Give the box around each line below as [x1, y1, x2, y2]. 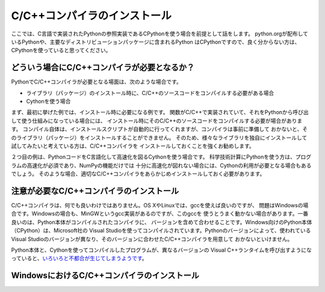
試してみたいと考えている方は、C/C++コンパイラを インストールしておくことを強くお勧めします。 [11, 142, 255, 150]
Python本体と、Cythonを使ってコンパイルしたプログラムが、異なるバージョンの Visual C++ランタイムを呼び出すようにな [11, 246, 312, 254]
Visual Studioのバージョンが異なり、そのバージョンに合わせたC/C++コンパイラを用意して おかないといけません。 [11, 235, 293, 243]
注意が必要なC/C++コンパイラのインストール [11, 186, 179, 196]
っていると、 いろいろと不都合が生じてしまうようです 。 [11, 255, 147, 262]
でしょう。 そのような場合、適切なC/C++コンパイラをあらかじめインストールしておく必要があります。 [11, 170, 265, 177]
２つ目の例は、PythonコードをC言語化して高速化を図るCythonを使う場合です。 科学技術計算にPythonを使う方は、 [11, 153, 296, 160]
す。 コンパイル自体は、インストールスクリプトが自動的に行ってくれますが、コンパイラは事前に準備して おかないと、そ [11, 126, 308, 133]
